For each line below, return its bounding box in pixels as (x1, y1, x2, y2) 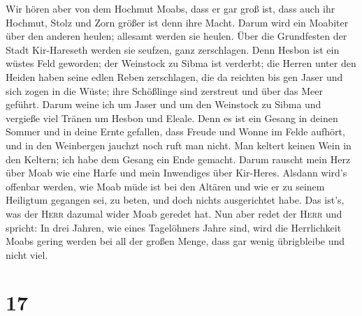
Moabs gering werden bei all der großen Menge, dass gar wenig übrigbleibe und (6, 234, 345, 248)
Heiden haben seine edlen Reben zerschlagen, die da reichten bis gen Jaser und (6, 69, 343, 84)
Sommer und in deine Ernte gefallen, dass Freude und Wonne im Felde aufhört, (6, 124, 345, 139)
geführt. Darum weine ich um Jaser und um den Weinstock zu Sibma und (6, 97, 321, 112)
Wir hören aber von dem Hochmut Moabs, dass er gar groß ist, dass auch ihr (6, 1, 335, 15)
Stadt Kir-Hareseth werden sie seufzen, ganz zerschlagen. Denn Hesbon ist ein (6, 42, 340, 57)
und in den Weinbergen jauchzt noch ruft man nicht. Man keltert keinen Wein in (6, 137, 352, 152)
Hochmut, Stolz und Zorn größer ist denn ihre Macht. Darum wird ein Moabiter (6, 15, 349, 29)
